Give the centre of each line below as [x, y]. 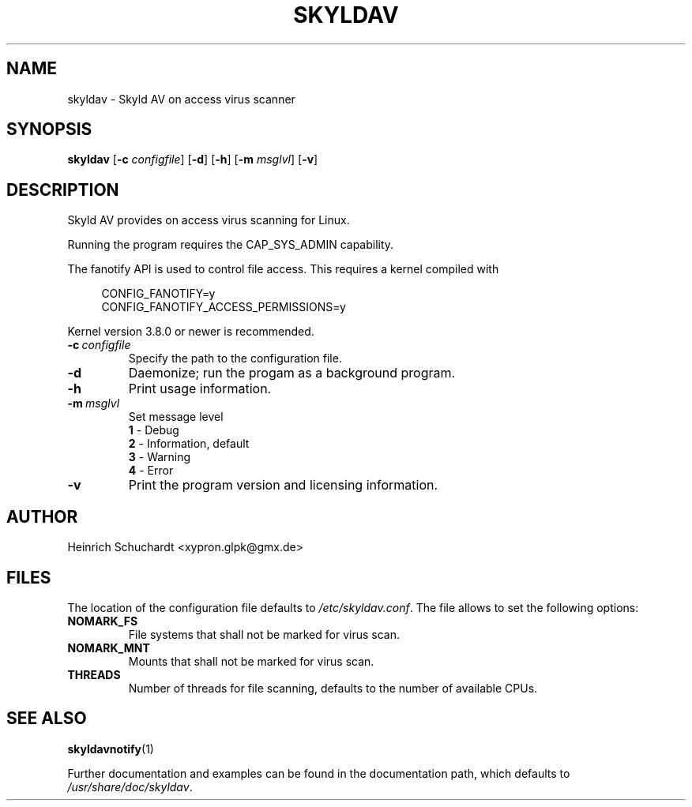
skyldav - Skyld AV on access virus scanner [181, 99]
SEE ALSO [47, 719]
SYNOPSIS [49, 129]
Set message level [176, 417]
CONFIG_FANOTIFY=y [158, 294]
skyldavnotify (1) [111, 749]
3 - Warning [160, 457]
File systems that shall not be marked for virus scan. [264, 634]
